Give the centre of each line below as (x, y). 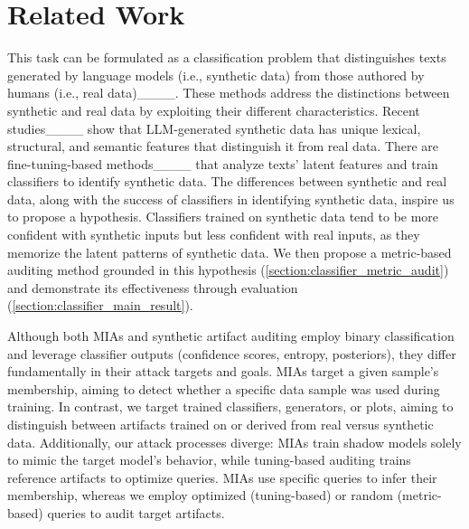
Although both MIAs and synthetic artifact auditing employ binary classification (231, 336)
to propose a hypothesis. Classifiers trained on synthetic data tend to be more (223, 217)
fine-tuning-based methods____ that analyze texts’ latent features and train (223, 163)
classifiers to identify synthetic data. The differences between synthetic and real (227, 181)
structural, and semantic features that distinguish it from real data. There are (223, 146)
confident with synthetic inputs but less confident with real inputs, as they (214, 235)
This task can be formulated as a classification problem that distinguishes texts (227, 57)
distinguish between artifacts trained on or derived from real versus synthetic (220, 424)
